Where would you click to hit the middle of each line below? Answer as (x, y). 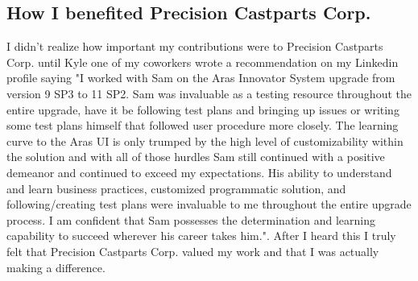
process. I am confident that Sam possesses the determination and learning (191, 219)
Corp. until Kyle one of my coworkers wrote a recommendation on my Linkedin (203, 62)
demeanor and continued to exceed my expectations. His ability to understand (199, 172)
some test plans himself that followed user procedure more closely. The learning (203, 125)
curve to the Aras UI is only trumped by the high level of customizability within (205, 140)
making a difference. (56, 267)
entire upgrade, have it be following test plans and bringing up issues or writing (203, 109)
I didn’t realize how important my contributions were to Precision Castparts (195, 46)
